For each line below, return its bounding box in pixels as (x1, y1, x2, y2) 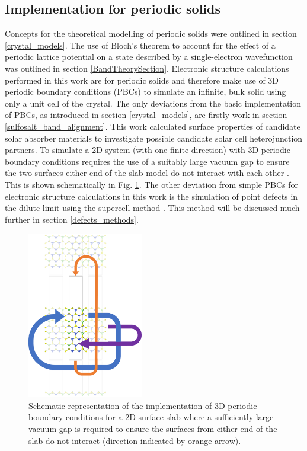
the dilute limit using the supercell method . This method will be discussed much (5, 201, 300, 214)
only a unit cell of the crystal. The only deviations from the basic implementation (5, 97, 302, 109)
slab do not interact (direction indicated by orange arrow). (28, 434, 241, 446)
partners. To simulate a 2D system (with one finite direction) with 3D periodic (5, 143, 290, 156)
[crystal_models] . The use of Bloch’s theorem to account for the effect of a (5, 39, 276, 51)
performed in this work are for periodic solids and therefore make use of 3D (5, 73, 279, 86)
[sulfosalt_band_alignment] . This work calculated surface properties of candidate (5, 120, 300, 132)
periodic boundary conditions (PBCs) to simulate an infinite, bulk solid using (5, 85, 286, 98)
